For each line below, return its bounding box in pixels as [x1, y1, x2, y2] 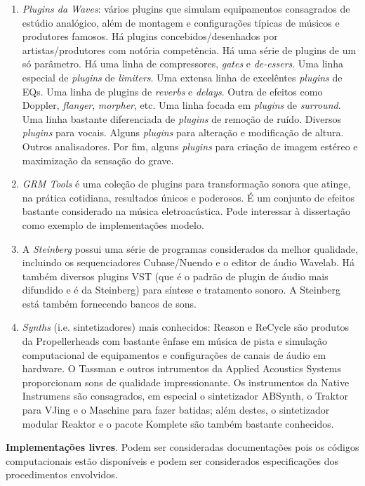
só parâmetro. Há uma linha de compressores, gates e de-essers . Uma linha [22, 56, 344, 71]
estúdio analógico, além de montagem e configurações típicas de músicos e [22, 15, 340, 29]
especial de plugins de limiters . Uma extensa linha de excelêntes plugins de [22, 70, 343, 84]
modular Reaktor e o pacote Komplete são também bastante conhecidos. [22, 416, 334, 431]
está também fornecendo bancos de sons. [22, 296, 197, 310]
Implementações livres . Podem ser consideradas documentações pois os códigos [6, 440, 359, 454]
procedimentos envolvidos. [6, 467, 118, 482]
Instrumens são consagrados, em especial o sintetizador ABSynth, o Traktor [22, 388, 348, 403]
